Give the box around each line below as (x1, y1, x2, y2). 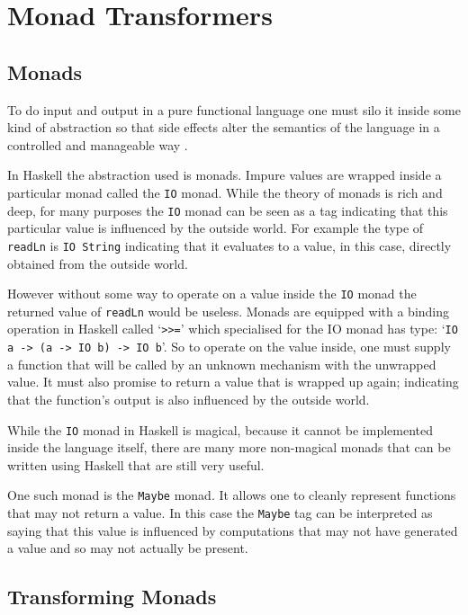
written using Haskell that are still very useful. (7, 455, 265, 474)
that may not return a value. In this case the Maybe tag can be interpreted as (7, 504, 433, 522)
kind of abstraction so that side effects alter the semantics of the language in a (7, 118, 440, 137)
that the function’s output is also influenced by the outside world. (7, 389, 370, 408)
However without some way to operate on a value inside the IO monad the (7, 284, 417, 303)
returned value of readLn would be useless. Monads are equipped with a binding (7, 301, 450, 320)
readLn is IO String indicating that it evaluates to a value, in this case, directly (7, 236, 452, 254)
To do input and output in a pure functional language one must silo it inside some (7, 100, 461, 119)
